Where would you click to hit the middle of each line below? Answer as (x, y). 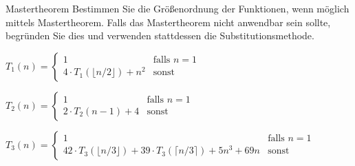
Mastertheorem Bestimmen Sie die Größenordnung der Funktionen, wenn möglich (177, 8)
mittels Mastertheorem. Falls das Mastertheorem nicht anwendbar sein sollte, (168, 22)
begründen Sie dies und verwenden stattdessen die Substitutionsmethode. (160, 35)
